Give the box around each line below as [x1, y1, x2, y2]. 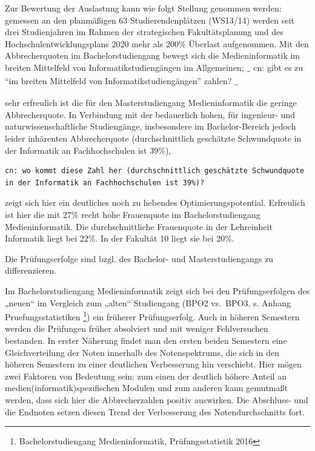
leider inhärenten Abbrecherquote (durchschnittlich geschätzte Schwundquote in [5, 132, 302, 144]
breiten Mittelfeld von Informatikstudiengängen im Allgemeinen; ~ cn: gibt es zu [5, 61, 303, 75]
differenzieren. [5, 264, 57, 277]
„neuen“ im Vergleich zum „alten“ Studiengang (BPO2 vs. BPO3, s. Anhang [5, 296, 291, 309]
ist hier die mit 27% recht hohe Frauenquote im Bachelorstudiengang [5, 208, 260, 220]
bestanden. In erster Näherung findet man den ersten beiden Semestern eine [5, 334, 287, 346]
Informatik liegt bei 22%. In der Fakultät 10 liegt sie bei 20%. [5, 232, 234, 245]
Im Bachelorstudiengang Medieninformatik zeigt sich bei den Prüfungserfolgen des [5, 284, 310, 297]
